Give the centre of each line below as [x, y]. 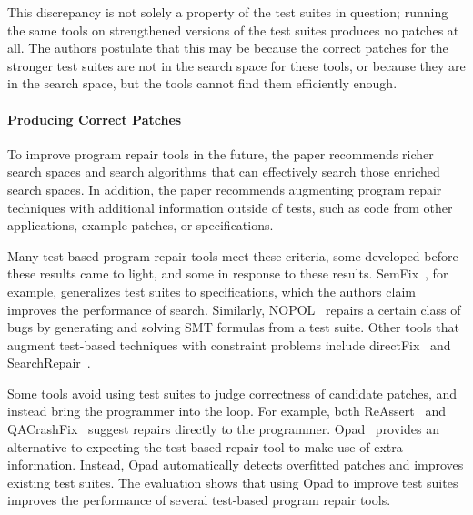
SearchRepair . [49, 363]
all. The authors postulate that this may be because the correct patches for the [228, 48]
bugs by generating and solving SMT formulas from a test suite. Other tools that [233, 327]
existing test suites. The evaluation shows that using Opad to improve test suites [233, 482]
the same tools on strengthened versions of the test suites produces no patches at [233, 30]
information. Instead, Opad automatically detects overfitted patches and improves [236, 465]
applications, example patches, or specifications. [141, 225]
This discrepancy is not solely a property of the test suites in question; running [228, 12]
